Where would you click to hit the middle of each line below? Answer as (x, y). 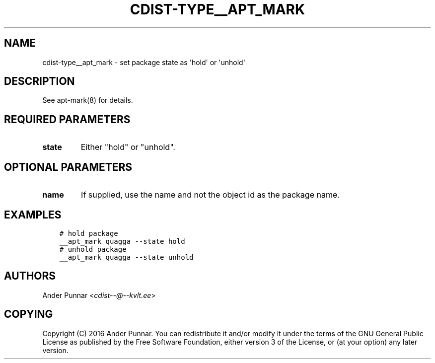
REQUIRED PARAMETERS (67, 119)
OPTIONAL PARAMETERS (68, 167)
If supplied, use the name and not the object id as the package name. (210, 195)
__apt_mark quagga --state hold (122, 241)
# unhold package (93, 249)
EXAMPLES (33, 215)
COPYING (29, 314)
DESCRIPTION (39, 81)
